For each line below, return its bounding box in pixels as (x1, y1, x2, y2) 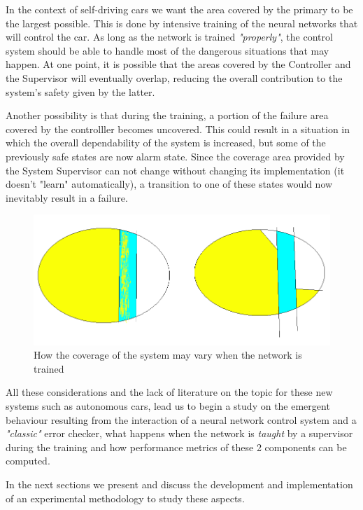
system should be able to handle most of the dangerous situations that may (6, 43, 329, 57)
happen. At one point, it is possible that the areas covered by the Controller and (6, 57, 351, 71)
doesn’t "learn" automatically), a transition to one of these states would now (6, 177, 333, 191)
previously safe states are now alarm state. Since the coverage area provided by (6, 149, 345, 163)
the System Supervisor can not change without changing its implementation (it (6, 163, 345, 177)
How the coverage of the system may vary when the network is (34, 347, 302, 362)
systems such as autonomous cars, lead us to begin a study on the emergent (6, 398, 330, 413)
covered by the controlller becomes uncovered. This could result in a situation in (6, 121, 350, 136)
